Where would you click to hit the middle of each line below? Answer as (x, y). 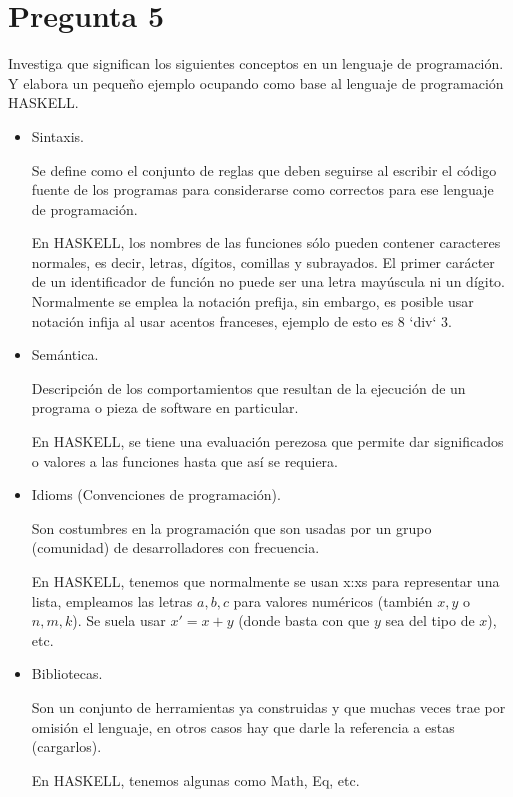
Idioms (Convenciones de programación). (156, 494)
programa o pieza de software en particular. (165, 407)
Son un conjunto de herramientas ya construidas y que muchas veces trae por (268, 706)
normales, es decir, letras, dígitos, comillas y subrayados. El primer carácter (263, 261)
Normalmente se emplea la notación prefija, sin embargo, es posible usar (252, 301)
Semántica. (65, 354)
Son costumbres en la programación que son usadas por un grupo (231, 527)
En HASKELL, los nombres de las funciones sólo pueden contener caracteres (266, 242)
